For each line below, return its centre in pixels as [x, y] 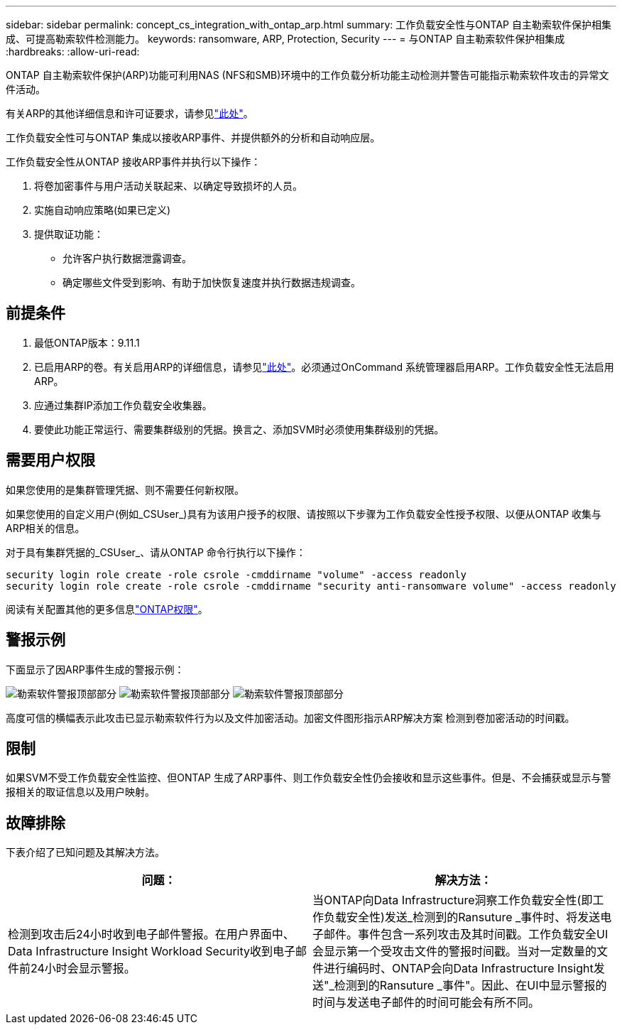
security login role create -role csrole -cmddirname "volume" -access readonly [236, 574]
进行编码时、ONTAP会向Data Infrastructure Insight [459, 969]
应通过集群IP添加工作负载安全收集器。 [123, 405]
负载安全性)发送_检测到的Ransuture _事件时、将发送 [462, 917]
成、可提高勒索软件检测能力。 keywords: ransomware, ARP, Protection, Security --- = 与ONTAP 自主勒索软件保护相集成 [285, 39]
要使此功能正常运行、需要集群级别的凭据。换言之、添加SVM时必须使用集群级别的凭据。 [239, 429]
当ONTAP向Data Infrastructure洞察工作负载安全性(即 [453, 900]
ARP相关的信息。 [45, 528]
